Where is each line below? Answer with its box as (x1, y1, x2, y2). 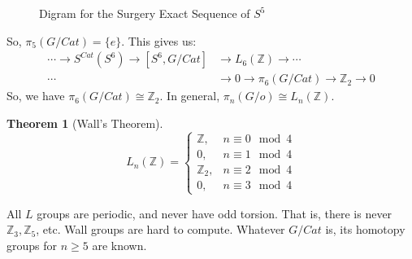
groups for (7, 236, 58, 253)
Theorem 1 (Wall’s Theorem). (7, 114, 163, 131)
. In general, (159, 87, 220, 104)
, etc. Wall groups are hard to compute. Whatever (36, 221, 285, 238)
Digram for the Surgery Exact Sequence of (39, 5, 250, 21)
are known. (92, 236, 147, 253)
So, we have (7, 87, 65, 104)
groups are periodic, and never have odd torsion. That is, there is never (37, 204, 392, 222)
